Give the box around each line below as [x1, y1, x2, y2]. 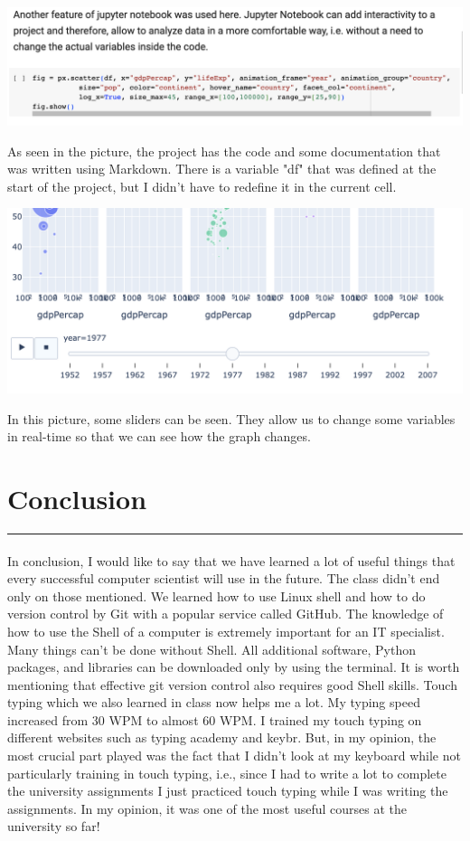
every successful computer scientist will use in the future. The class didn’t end [7, 569, 440, 588]
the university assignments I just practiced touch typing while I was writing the [7, 781, 448, 800]
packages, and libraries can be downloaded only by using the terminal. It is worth [7, 657, 460, 676]
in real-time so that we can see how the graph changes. [7, 427, 311, 446]
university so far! [7, 817, 100, 836]
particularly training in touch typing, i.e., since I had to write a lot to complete [7, 763, 446, 782]
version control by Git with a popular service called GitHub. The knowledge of [7, 604, 444, 623]
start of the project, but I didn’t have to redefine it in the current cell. [7, 176, 397, 195]
